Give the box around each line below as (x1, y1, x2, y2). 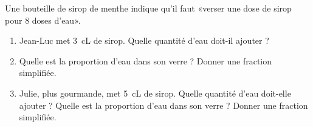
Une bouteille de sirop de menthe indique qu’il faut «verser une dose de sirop (5, 2, 292, 14)
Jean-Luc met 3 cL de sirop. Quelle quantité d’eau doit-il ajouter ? (19, 34, 269, 47)
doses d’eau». (32, 13, 81, 26)
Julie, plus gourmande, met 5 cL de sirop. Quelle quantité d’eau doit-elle (19, 86, 291, 99)
